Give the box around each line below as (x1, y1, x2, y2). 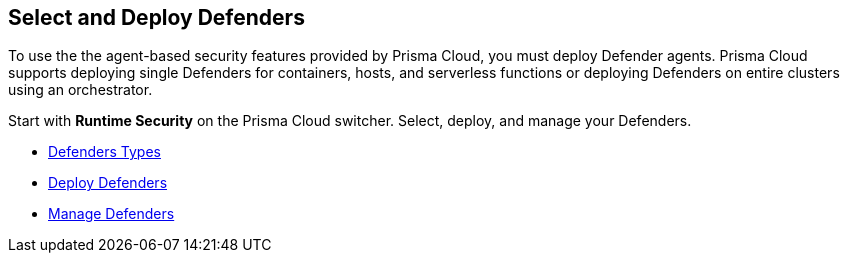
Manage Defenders (48, 205, 175, 223)
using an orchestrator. (8, 81, 153, 99)
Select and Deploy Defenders (8, 5, 305, 30)
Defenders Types (48, 143, 161, 161)
